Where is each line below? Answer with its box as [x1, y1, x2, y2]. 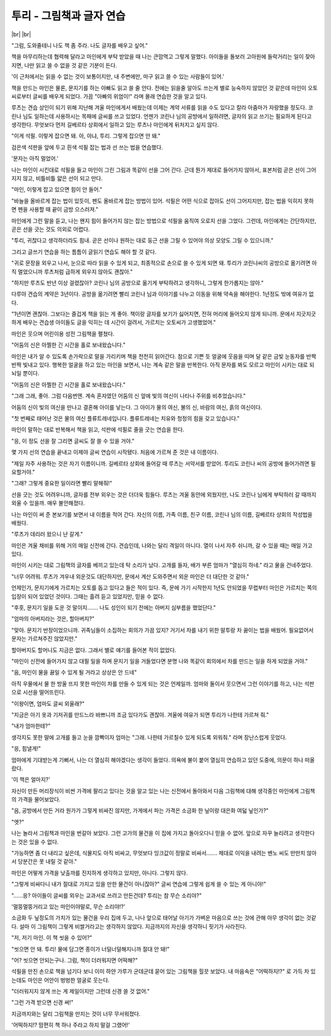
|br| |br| [11, 31, 31, 38]
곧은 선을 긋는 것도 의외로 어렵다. [11, 225, 90, 233]
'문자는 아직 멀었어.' [11, 155, 59, 162]
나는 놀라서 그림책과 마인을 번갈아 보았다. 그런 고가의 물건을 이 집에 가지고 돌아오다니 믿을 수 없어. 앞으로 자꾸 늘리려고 [11, 830, 294, 837]
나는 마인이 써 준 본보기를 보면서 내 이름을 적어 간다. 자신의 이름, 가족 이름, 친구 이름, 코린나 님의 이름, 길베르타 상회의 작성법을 [11, 510, 313, 518]
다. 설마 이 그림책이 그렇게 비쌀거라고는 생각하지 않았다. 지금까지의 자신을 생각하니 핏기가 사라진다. [11, 923, 247, 930]
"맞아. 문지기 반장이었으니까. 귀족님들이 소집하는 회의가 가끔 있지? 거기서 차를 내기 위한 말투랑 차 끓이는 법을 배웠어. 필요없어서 [11, 626, 314, 633]
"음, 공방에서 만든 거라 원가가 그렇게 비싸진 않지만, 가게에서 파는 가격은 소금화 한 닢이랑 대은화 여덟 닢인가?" [11, 807, 269, 814]
